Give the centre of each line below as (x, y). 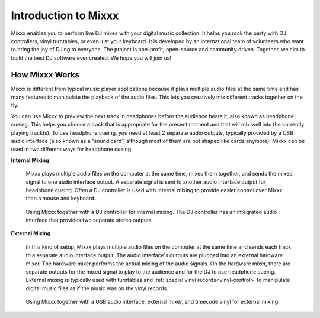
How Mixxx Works (45, 75)
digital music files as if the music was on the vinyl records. (97, 288)
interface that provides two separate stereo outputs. (89, 220)
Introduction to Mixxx (65, 15)
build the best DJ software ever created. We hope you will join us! (91, 58)
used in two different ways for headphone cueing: (72, 149)
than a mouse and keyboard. (61, 199)
